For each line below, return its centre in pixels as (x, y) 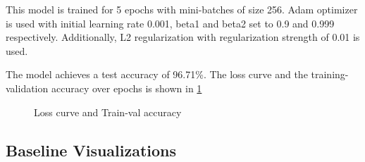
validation (27, 88)
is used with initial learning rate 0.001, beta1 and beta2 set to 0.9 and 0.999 (170, 23)
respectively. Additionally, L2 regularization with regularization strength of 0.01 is (183, 37)
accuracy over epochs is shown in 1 (126, 88)
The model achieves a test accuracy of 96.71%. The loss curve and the (157, 74)
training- (330, 74)
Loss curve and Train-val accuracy (108, 112)
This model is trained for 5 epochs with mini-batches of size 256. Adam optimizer (182, 9)
